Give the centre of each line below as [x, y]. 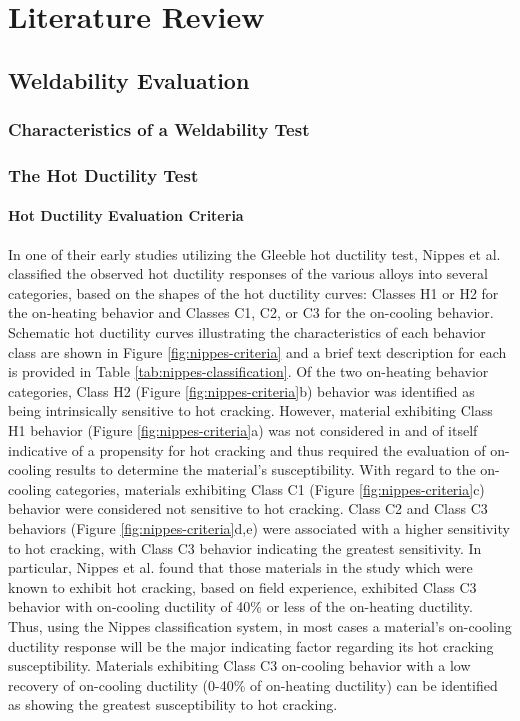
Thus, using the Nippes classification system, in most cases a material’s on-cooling [260, 625]
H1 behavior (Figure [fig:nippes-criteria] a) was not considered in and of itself [243, 429]
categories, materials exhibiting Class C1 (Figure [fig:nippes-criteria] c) [270, 488]
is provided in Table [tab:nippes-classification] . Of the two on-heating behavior [248, 371]
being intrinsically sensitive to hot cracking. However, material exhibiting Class [250, 410]
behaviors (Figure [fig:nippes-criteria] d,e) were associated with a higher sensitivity [259, 527]
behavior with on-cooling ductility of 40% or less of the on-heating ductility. [240, 606]
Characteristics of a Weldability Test [159, 129]
